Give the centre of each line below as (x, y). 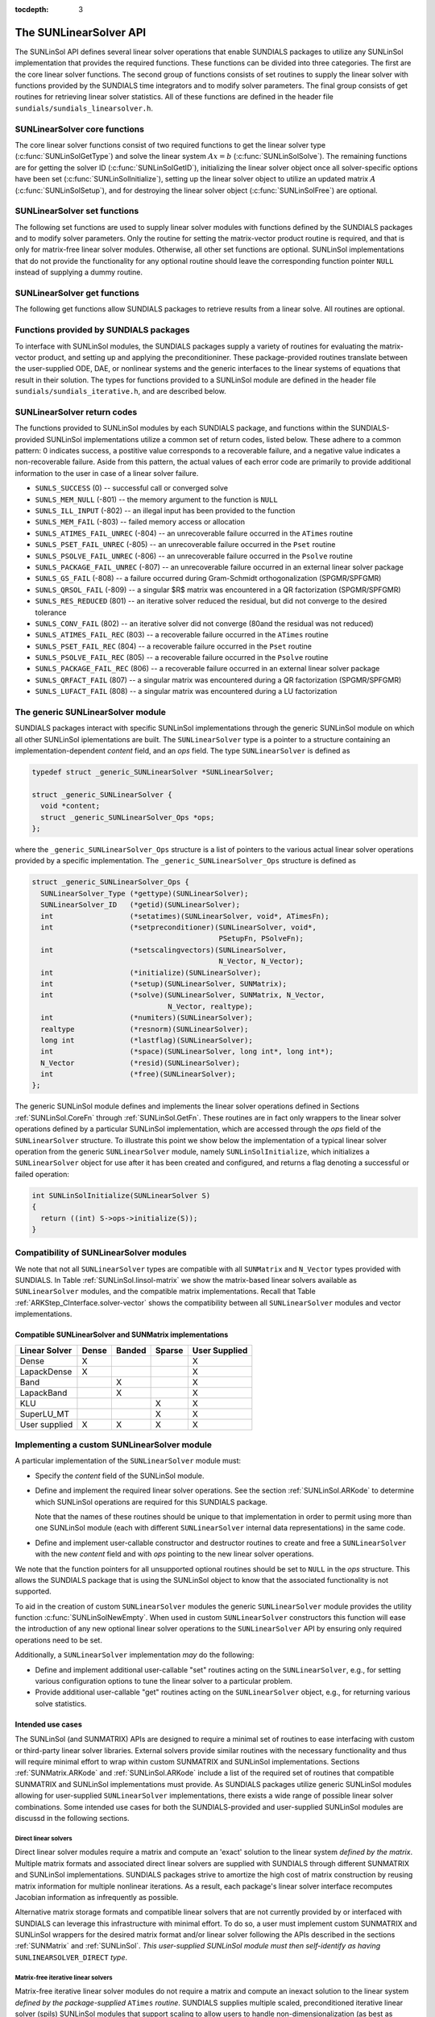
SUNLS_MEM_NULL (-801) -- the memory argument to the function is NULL (156, 499)
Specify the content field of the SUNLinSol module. (120, 1476)
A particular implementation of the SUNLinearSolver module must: (128, 1461)
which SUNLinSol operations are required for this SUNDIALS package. (151, 1501)
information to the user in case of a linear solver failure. (107, 473)
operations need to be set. (58, 1640)
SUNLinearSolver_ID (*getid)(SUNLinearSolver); (141, 905)
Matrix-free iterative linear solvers (64, 1977)
